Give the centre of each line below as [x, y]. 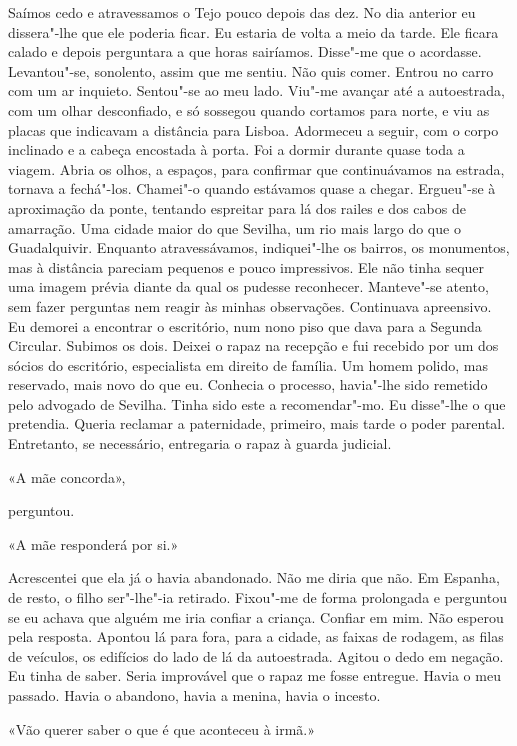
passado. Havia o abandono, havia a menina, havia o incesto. [194, 695]
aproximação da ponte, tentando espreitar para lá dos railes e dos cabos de [237, 207]
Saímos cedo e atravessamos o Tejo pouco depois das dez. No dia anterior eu [242, 12]
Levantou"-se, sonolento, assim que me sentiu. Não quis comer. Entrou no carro [251, 70]
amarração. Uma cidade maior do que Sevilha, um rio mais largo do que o [234, 227]
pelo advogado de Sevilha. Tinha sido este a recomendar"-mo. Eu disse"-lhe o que [257, 403]
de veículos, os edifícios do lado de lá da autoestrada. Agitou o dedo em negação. [256, 655]
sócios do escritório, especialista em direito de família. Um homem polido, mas [248, 364]
